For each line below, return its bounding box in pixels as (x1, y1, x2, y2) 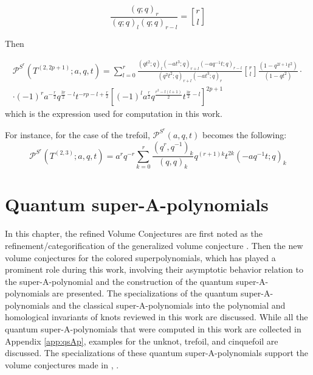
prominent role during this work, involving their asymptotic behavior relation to (5, 263, 303, 276)
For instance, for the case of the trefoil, (5, 128, 150, 141)
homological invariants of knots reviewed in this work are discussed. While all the (5, 310, 308, 323)
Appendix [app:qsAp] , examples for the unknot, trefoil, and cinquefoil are (5, 334, 278, 347)
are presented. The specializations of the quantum (52, 287, 238, 300)
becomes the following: (202, 128, 287, 141)
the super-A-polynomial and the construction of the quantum (5, 275, 233, 287)
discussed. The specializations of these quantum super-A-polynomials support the (5, 346, 308, 359)
